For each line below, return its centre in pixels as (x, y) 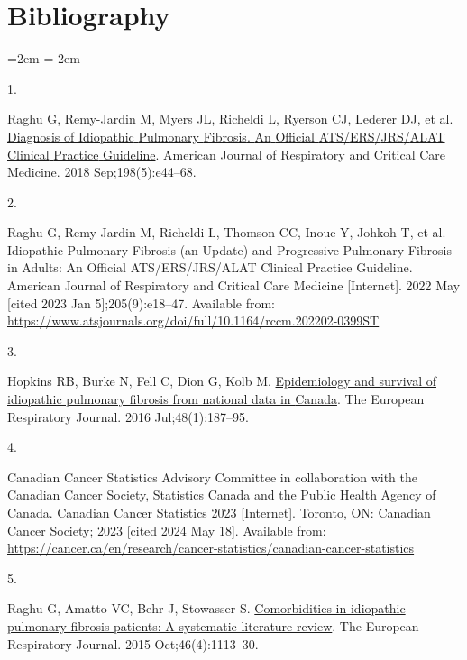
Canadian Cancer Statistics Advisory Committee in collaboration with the (212, 477)
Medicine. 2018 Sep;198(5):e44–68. (102, 172)
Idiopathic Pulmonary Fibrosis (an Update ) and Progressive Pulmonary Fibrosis (229, 249)
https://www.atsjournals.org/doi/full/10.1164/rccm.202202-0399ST (193, 321)
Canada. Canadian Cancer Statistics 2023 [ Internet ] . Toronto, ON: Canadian (219, 512)
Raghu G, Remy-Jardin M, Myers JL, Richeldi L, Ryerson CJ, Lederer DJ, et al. (230, 119)
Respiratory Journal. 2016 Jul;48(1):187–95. (128, 416)
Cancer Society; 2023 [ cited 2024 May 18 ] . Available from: (167, 530)
